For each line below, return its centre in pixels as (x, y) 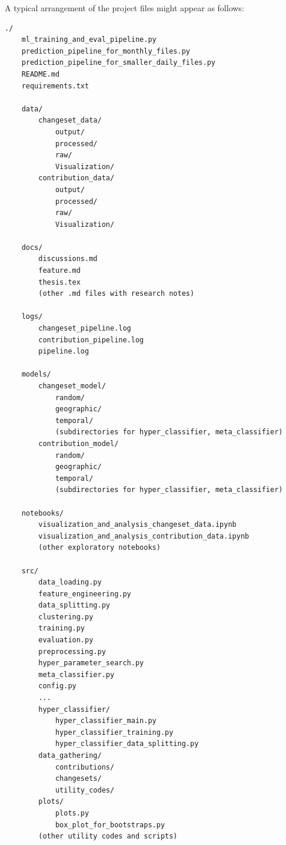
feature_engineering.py (85, 594)
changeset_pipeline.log (85, 329)
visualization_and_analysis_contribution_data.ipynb (144, 536)
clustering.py (66, 617)
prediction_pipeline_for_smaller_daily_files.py (118, 63)
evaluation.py (66, 640)
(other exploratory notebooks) (99, 548)
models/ (36, 374)
